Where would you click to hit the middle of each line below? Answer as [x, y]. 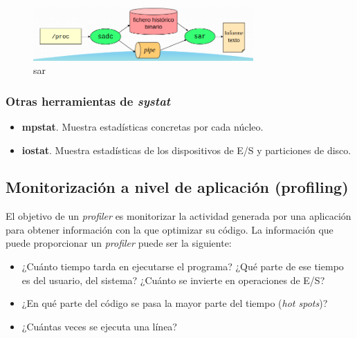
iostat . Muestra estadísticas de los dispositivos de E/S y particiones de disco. [186, 150]
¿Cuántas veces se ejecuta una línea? [99, 326]
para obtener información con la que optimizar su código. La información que [170, 229]
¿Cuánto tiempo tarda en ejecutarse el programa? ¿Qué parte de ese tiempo [183, 266]
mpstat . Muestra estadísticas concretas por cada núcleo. [143, 126]
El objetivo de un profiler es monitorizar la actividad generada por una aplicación [178, 216]
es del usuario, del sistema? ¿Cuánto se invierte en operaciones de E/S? [173, 280]
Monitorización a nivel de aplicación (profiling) [177, 187]
